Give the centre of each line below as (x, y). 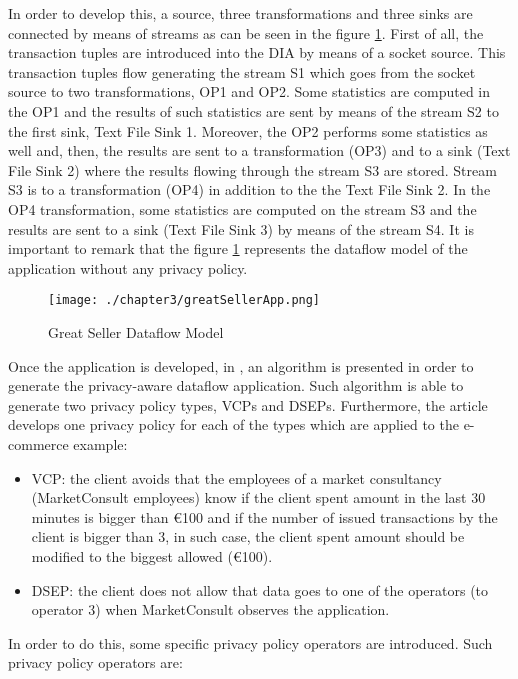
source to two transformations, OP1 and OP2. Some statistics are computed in (249, 91)
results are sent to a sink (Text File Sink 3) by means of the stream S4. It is (241, 228)
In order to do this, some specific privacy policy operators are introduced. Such (250, 642)
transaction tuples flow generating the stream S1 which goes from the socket (242, 71)
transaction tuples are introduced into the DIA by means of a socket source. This (257, 52)
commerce (38, 443)
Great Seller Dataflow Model (136, 331)
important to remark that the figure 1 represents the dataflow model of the (238, 248)
